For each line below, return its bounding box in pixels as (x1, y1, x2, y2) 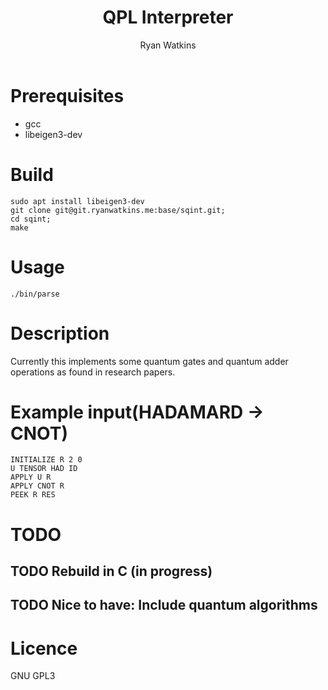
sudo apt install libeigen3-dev (10, 196, 145, 206)
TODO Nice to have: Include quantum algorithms (10, 597, 318, 614)
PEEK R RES (10, 490, 56, 500)
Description (10, 322, 110, 345)
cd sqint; (10, 214, 52, 224)
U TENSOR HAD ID (10, 464, 78, 474)
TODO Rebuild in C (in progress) (10, 563, 213, 580)
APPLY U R (10, 472, 52, 483)
